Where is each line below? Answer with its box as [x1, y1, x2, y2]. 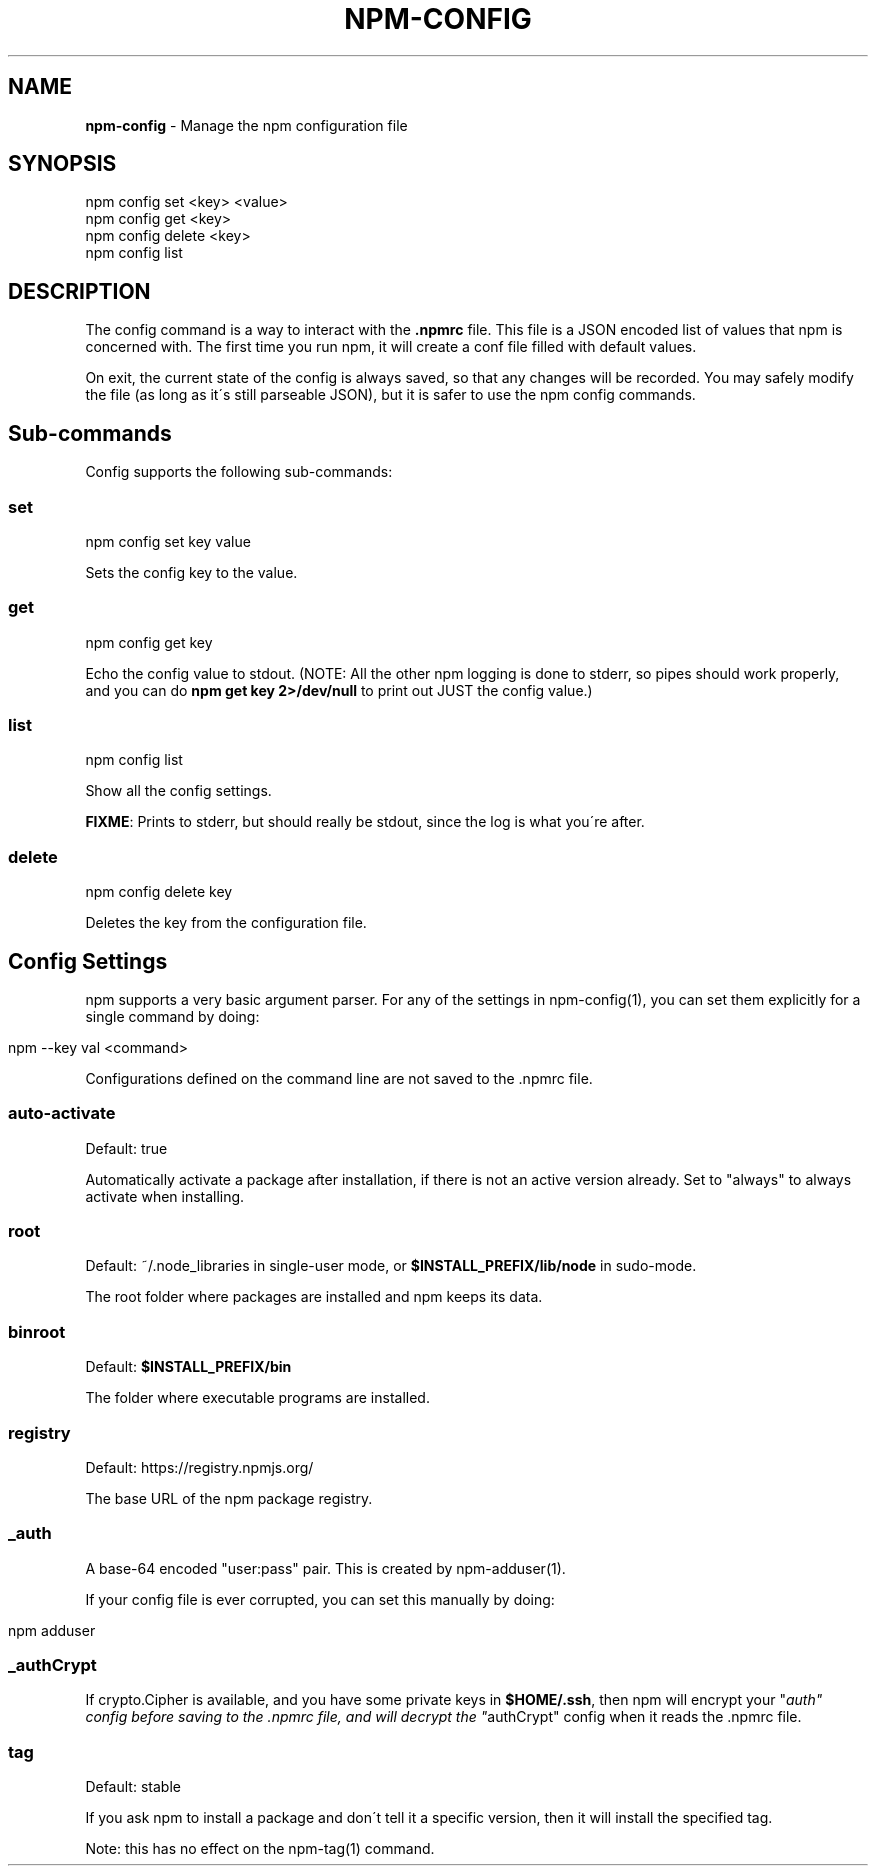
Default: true [85, 1139, 168, 1157]
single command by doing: [85, 1007, 260, 1025]
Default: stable [85, 1778, 181, 1796]
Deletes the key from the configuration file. [85, 914, 367, 932]
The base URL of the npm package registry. [85, 1489, 373, 1507]
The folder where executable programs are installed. [85, 1389, 430, 1407]
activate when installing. [85, 1187, 245, 1205]
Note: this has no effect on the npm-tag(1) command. [85, 1840, 435, 1858]
